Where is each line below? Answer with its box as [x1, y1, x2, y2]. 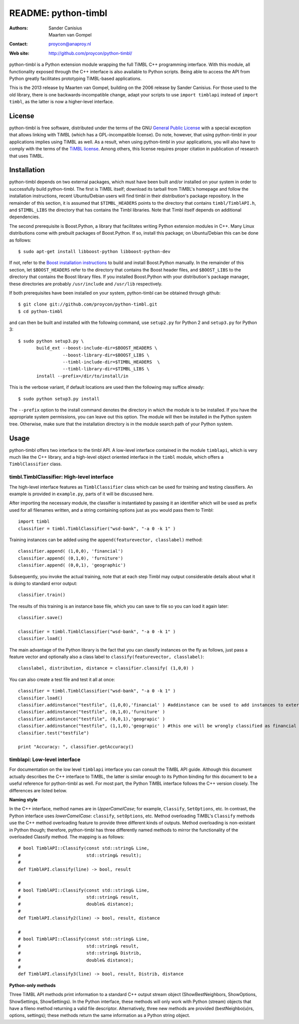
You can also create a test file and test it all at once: [9, 677, 116, 683]
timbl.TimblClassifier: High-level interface [9, 473, 114, 480]
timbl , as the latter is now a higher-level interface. [9, 99, 114, 105]
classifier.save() [18, 615, 63, 621]
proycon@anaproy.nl [48, 41, 92, 47]
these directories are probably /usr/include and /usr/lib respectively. [9, 281, 163, 287]
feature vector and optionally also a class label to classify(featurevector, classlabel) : [9, 654, 204, 660]
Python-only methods [9, 982, 56, 988]
